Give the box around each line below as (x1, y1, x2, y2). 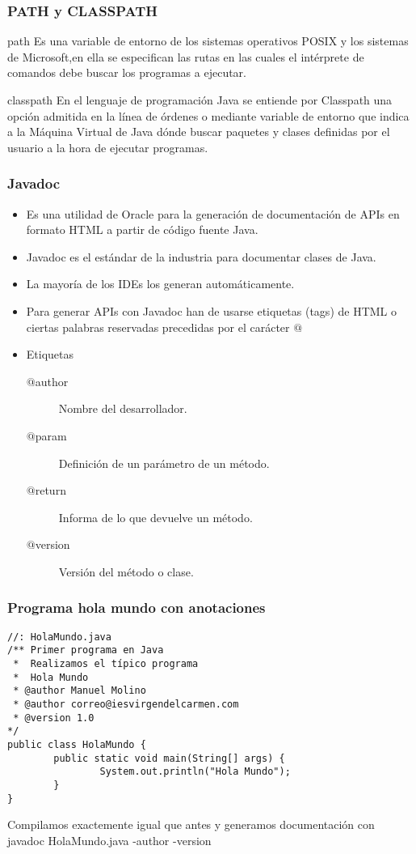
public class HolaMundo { (7, 738, 146, 750)
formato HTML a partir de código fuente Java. (26, 221, 258, 238)
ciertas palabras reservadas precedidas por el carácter (26, 318, 290, 335)
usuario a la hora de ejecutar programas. (7, 138, 208, 155)
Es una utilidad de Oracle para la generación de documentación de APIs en (26, 205, 400, 222)
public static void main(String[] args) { (53, 752, 285, 764)
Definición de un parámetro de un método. (58, 454, 270, 471)
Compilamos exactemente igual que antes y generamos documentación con (7, 816, 375, 833)
